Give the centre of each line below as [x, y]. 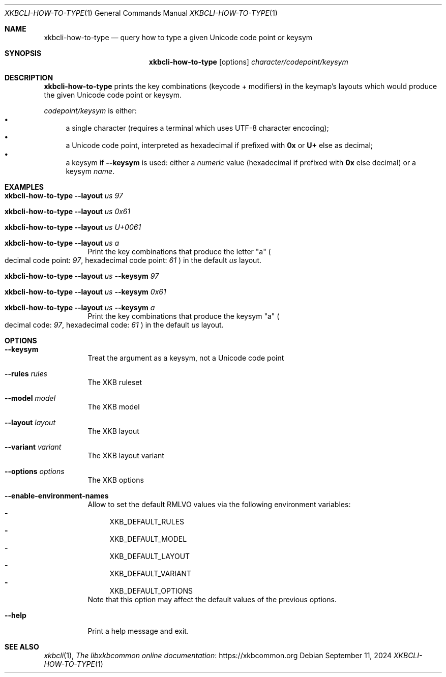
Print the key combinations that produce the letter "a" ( [179, 252]
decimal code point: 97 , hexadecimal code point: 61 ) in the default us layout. [133, 260]
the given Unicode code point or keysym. [113, 95]
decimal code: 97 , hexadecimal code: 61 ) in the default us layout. [114, 325]
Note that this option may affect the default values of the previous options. [212, 599]
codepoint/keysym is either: [90, 111]
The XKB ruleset [115, 382]
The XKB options [116, 480]
